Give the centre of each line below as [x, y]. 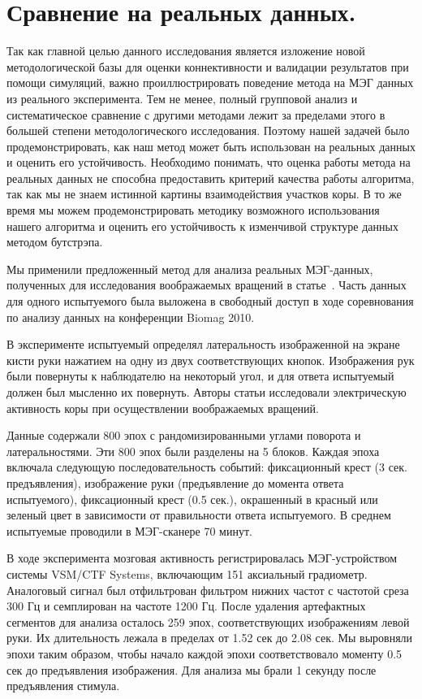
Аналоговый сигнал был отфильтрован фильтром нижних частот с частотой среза [208, 590]
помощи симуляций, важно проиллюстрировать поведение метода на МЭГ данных [210, 82]
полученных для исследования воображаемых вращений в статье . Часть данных [207, 285]
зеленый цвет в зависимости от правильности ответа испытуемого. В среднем [199, 515]
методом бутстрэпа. [55, 242]
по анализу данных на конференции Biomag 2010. [131, 317]
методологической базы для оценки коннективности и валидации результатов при [208, 66]
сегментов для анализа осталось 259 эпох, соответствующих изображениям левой [208, 621]
